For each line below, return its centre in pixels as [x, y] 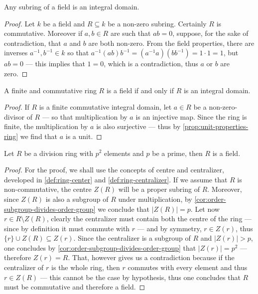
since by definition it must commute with [67, 228]
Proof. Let [19, 23]
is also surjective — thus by [138, 126]
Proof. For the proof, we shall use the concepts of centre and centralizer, [114, 170]
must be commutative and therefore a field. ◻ [75, 287]
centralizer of [24, 267]
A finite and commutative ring [50, 90]
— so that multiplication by [85, 116]
